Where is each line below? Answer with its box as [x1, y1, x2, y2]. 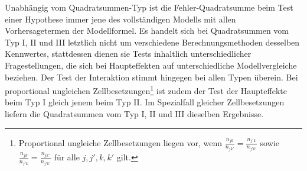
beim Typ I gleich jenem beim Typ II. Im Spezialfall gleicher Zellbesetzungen [5, 96, 285, 108]
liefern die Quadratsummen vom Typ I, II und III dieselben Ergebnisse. [5, 108, 264, 120]
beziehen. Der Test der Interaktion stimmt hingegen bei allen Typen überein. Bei [5, 70, 298, 83]
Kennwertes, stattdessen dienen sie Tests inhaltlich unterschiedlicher [5, 47, 252, 60]
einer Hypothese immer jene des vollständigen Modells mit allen [5, 12, 236, 25]
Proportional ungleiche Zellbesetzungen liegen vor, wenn [18, 136, 222, 149]
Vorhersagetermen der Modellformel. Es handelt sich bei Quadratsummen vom [5, 24, 289, 37]
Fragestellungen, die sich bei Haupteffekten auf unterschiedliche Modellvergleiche [5, 59, 297, 71]
